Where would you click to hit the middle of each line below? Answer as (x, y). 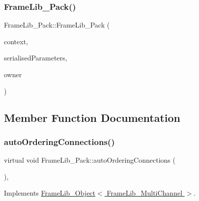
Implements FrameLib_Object (50, 193)
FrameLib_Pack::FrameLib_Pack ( (57, 25)
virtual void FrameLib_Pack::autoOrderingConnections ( (90, 160)
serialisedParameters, (36, 58)
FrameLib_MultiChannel (145, 193)
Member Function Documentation (92, 117)
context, (16, 41)
